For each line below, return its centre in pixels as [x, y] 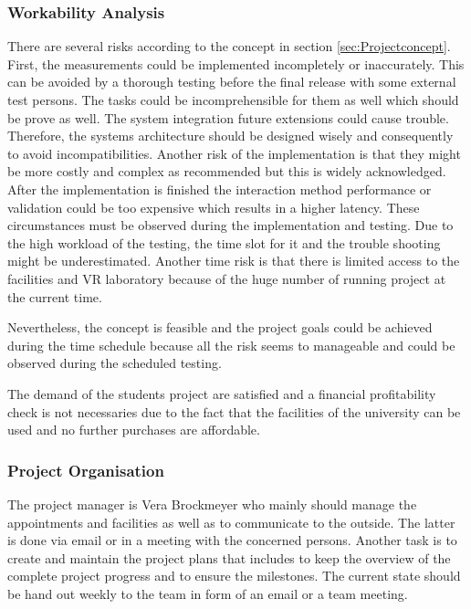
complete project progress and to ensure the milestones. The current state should [234, 576]
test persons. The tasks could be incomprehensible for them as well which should [233, 100]
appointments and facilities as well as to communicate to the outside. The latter [231, 522]
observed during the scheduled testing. [115, 363]
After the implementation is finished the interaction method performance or [220, 189]
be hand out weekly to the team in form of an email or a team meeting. [208, 593]
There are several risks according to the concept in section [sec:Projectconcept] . [229, 46]
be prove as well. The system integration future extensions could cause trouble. [228, 117]
